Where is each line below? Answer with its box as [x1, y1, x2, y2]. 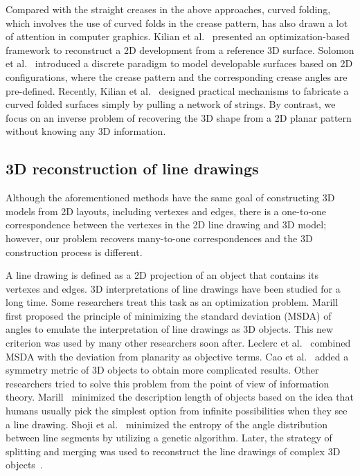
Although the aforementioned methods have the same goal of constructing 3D [6, 190, 335, 205]
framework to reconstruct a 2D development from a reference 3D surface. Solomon [6, 42, 354, 57]
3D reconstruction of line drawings [6, 158, 259, 179]
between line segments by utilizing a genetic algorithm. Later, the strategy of [6, 430, 332, 445]
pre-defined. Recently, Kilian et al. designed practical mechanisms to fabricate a [6, 83, 349, 98]
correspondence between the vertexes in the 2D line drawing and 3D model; [6, 217, 327, 232]
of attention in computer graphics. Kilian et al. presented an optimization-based [6, 29, 350, 44]
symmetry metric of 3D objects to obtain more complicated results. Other [6, 363, 319, 377]
